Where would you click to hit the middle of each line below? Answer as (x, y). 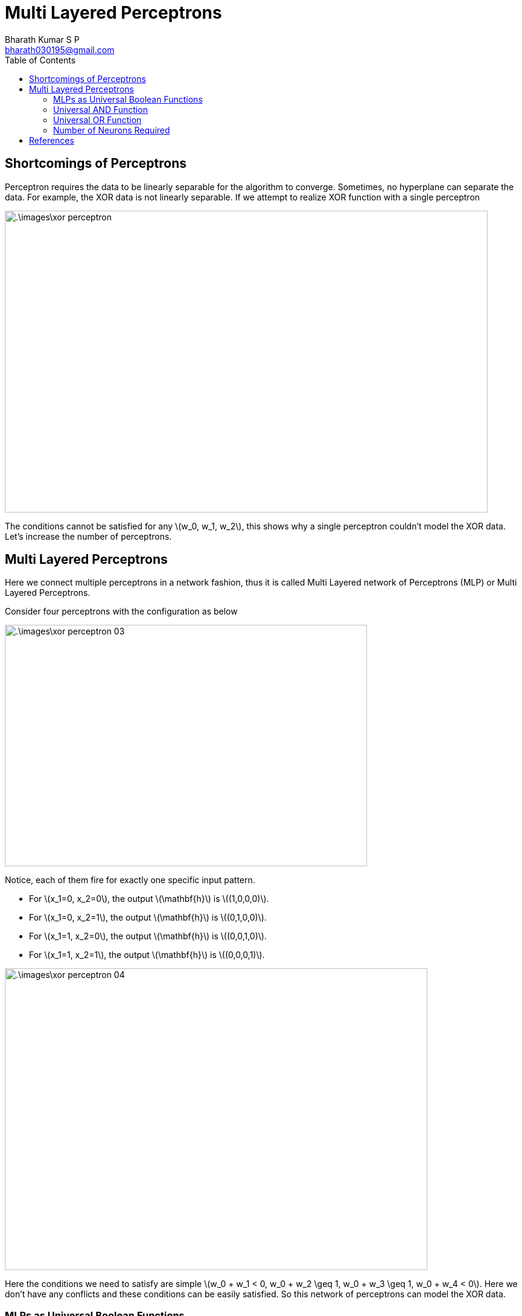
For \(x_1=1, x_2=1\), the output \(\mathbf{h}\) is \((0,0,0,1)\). (147, 955)
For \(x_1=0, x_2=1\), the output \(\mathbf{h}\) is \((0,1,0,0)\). (148, 918)
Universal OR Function (97, 120)
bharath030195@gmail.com (60, 50)
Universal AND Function (100, 109)
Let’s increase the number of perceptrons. (88, 536)
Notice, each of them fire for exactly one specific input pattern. (130, 880)
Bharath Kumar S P (42, 39)
